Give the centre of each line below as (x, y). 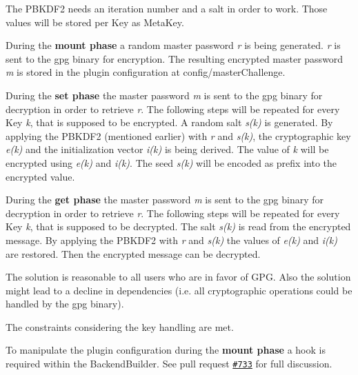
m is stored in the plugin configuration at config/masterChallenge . (146, 72)
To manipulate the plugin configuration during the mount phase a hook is (166, 350)
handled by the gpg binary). (65, 304)
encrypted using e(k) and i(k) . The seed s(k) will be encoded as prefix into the (171, 162)
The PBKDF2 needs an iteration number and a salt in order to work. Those (167, 8)
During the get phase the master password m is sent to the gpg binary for (165, 200)
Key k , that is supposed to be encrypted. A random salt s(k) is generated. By (169, 122)
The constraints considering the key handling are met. (120, 326)
